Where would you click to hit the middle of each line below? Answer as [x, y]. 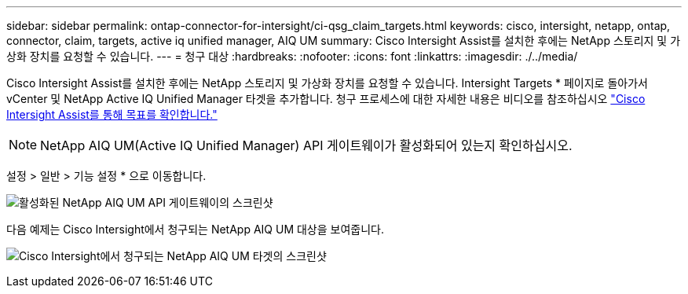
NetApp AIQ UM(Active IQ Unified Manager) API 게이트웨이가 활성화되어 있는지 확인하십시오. [306, 145]
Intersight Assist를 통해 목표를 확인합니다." [112, 114]
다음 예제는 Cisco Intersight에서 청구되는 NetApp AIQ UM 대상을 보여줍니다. [196, 229]
